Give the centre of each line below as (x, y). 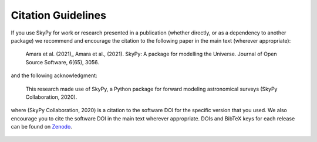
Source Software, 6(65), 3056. (63, 62)
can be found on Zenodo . (42, 127)
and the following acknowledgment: (54, 75)
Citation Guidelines (59, 15)
